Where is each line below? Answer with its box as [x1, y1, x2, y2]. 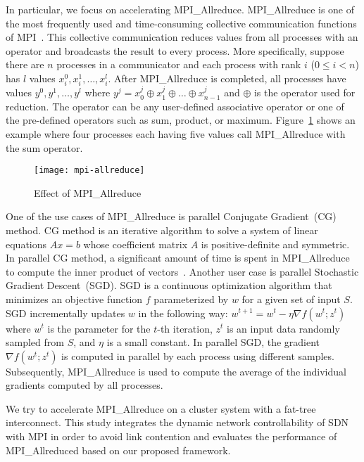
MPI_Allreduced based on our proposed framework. [6, 442, 231, 457]
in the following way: [138, 305, 228, 320]
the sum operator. [6, 140, 83, 155]
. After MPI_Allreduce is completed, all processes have [108, 70, 346, 85]
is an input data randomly [227, 321, 340, 335]
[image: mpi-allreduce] [34, 165, 145, 176]
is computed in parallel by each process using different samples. [61, 348, 334, 363]
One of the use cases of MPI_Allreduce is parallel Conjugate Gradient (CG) [6, 209, 337, 224]
